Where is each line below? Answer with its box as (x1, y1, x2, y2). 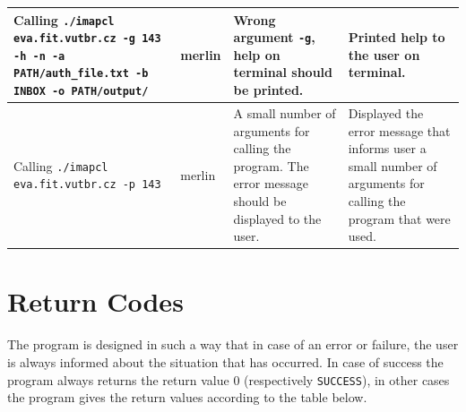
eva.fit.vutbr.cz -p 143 (13, 178, 161, 192)
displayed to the (233, 209, 322, 227)
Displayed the (348, 104, 424, 123)
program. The (233, 156, 309, 175)
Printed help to (348, 28, 445, 47)
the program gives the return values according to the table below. (7, 388, 367, 407)
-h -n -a (13, 49, 65, 63)
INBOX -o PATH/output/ (13, 85, 149, 99)
